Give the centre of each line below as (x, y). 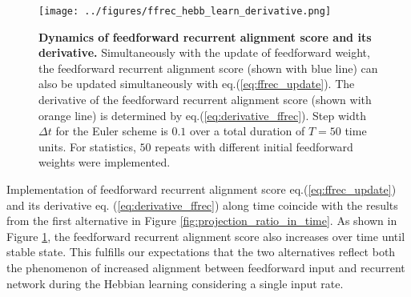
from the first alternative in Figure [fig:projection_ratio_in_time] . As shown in (202, 221)
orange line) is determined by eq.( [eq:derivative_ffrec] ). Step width (202, 115)
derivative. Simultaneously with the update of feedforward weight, (204, 52)
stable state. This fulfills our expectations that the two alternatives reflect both (201, 252)
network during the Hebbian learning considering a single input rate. (175, 283)
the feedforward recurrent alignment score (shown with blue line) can (208, 68)
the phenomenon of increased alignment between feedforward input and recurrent (206, 267)
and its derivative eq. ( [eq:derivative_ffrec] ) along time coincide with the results (202, 205)
